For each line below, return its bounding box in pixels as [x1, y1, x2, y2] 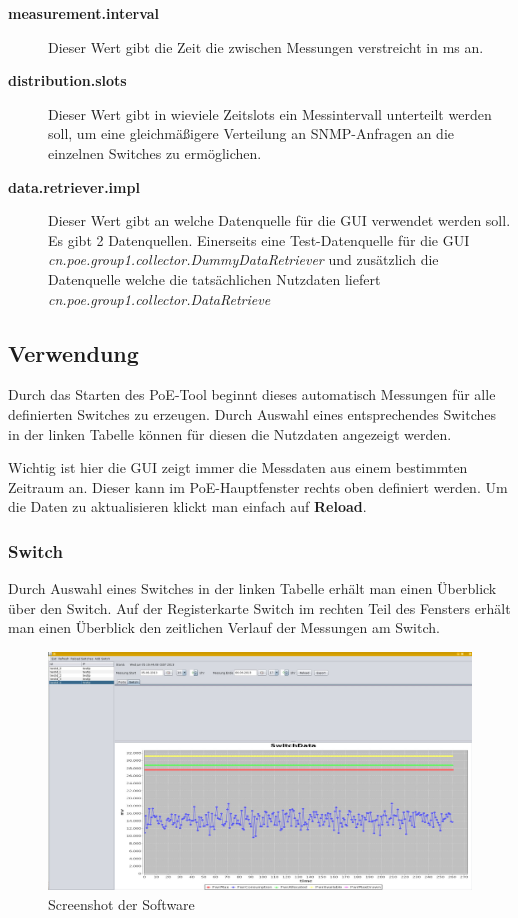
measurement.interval [8, 3, 160, 23]
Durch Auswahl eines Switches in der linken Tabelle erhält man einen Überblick [8, 578, 497, 599]
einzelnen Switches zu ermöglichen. [48, 142, 262, 163]
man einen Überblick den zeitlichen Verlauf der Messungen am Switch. [8, 617, 440, 638]
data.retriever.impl [8, 176, 140, 197]
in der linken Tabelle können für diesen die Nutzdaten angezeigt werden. [8, 423, 452, 444]
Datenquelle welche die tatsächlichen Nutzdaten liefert [48, 268, 381, 289]
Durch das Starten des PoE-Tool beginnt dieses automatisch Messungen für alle [8, 384, 496, 405]
